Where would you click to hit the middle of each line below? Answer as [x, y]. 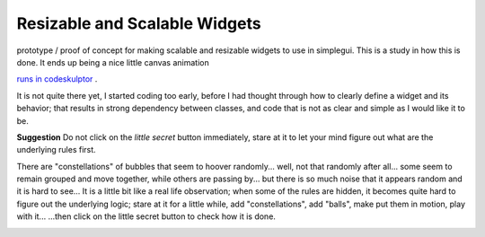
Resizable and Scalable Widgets [139, 23]
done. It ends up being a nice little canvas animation [113, 62]
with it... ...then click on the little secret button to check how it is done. [146, 216]
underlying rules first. [56, 150]
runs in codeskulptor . [57, 79]
